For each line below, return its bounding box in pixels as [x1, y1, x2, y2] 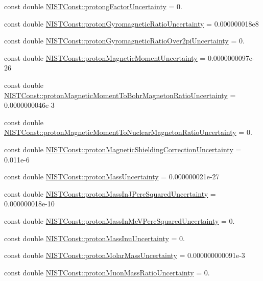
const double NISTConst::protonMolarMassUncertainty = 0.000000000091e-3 [4, 250, 245, 261]
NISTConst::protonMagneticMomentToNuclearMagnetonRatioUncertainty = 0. [4, 127, 252, 137]
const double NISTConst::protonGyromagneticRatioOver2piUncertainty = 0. [4, 35, 245, 46]
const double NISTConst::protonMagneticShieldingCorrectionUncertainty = [4, 144, 242, 154]
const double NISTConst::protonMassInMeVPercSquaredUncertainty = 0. [4, 215, 235, 226]
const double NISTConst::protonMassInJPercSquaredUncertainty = [4, 188, 216, 199]
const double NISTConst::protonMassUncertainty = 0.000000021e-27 [4, 171, 220, 182]
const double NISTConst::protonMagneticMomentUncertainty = [4, 52, 206, 63]
